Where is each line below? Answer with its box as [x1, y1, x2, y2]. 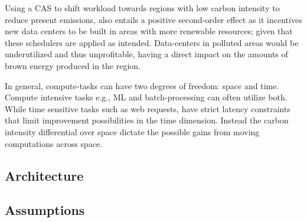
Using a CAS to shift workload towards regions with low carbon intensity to [5, 2, 280, 14]
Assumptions [5, 201, 85, 219]
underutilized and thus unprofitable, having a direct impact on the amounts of [5, 48, 288, 60]
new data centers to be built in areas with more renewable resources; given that [5, 25, 293, 37]
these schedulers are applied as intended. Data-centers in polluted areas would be [5, 36, 299, 48]
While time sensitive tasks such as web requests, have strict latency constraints [5, 102, 290, 115]
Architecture [5, 166, 84, 184]
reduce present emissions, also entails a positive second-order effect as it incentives [5, 13, 302, 25]
